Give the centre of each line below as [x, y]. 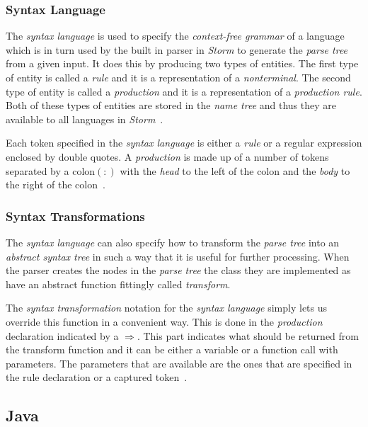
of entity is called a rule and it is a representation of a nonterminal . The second [178, 77]
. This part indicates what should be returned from [248, 335]
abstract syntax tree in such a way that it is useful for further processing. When [178, 256]
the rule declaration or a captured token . [97, 377]
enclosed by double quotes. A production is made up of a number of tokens [167, 156]
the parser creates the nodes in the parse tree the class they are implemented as [178, 270]
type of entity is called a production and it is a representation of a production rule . [184, 91]
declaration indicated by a [62, 335]
